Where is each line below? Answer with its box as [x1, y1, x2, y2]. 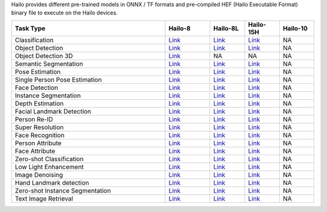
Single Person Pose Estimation [15, 75, 102, 84]
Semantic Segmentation [15, 59, 84, 68]
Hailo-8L [213, 24, 239, 33]
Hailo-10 [282, 24, 308, 33]
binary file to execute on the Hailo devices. [11, 9, 118, 16]
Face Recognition [15, 130, 65, 139]
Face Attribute [15, 147, 56, 155]
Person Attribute [15, 139, 62, 147]
